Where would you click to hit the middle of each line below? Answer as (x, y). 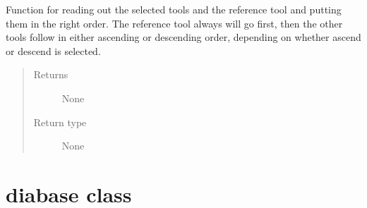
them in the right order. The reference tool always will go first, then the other (174, 23)
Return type (60, 122)
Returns (51, 74)
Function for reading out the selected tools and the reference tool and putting (174, 9)
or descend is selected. (53, 50)
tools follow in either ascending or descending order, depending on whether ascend (183, 37)
